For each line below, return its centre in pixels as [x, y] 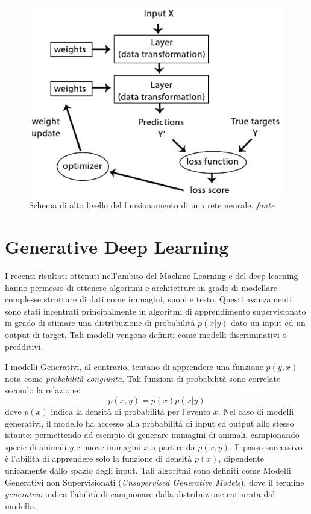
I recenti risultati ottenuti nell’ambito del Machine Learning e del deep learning [152, 276]
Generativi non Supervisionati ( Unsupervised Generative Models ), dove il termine [155, 482]
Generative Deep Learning [117, 247]
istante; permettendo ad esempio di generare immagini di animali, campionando [152, 435]
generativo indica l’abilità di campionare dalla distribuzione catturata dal [140, 494]
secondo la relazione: [43, 390]
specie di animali [36, 446]
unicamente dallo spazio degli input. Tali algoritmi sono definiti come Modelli [148, 470]
